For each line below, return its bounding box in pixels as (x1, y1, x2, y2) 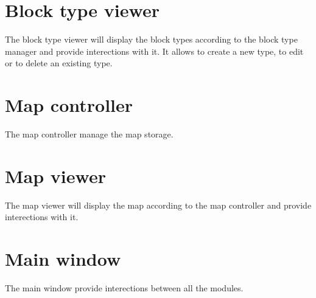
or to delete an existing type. (5, 57, 113, 69)
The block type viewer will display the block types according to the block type (5, 33, 298, 46)
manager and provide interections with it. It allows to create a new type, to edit (5, 44, 304, 57)
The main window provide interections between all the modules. (5, 282, 244, 294)
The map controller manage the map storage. (5, 128, 174, 140)
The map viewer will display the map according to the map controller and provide (5, 198, 312, 211)
